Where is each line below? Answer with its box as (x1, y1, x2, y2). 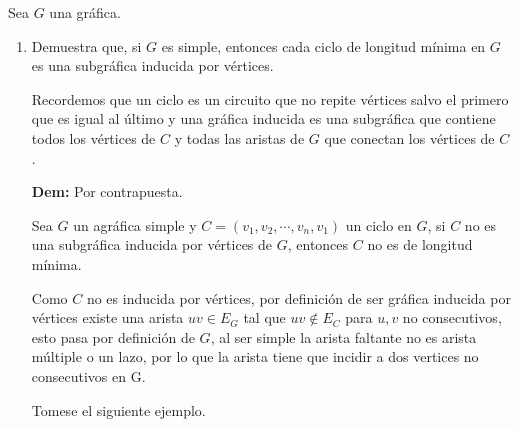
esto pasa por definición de (31, 326, 195, 347)
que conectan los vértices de (324, 127, 495, 148)
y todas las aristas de (174, 127, 305, 148)
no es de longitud (367, 234, 473, 255)
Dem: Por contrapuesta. (31, 181, 183, 202)
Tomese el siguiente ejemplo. (31, 399, 206, 420)
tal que (243, 307, 286, 328)
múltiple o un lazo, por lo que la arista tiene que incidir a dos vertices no (31, 346, 479, 367)
